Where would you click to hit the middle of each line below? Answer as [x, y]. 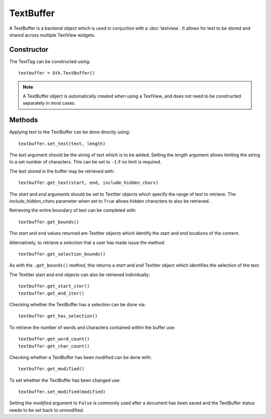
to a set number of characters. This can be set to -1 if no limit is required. [85, 162]
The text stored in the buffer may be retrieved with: [62, 171]
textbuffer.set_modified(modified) [62, 392]
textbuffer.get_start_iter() [54, 286]
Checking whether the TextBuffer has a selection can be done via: [78, 304]
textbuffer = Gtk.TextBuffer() [57, 73]
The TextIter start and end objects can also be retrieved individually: [80, 275]
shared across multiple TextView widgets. [52, 35]
